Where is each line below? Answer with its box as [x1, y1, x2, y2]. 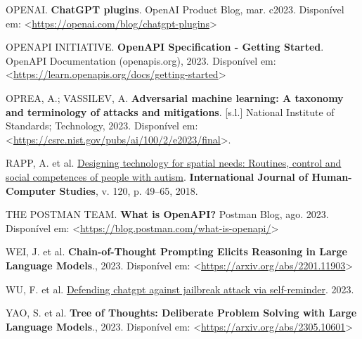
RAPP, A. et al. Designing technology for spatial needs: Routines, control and [6, 155, 342, 170]
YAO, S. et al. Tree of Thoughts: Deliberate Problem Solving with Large [6, 305, 357, 320]
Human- [311, 169, 352, 184]
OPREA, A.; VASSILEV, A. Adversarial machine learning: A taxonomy [6, 90, 344, 105]
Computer [6, 183, 56, 198]
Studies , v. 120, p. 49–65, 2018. [59, 183, 198, 198]
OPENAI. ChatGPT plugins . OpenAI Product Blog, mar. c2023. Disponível [6, 2, 344, 16]
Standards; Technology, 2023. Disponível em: [6, 118, 198, 133]
